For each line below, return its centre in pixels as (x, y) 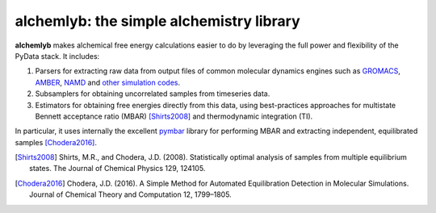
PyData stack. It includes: (57, 56)
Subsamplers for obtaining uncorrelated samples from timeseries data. (153, 94)
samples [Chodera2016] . (56, 142)
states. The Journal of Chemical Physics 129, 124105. (117, 169)
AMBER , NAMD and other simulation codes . (108, 82)
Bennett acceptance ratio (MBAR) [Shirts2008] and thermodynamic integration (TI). (174, 116)
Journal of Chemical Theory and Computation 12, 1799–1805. (130, 194)
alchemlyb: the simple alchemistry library (157, 21)
